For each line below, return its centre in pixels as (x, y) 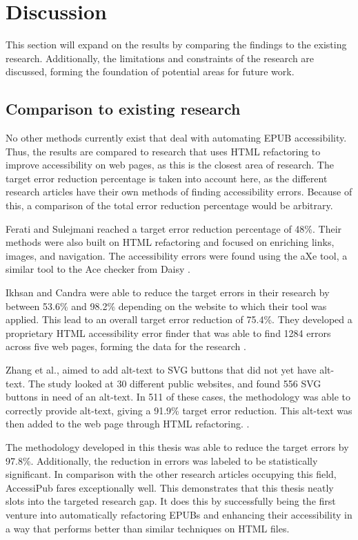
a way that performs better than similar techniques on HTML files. (148, 528)
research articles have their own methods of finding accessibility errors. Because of (179, 192)
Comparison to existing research (123, 109)
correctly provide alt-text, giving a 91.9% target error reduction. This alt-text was (179, 410)
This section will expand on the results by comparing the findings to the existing (176, 45)
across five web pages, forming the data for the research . (126, 346)
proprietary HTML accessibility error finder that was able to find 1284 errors (168, 332)
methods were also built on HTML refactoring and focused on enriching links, (170, 242)
